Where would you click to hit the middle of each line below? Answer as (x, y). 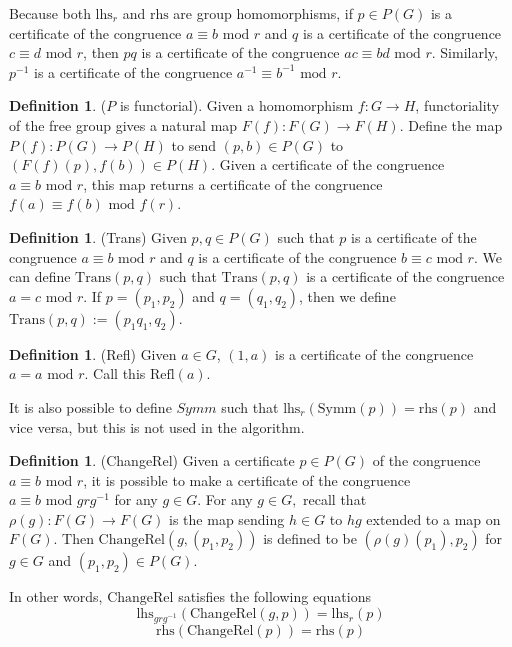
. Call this (115, 373)
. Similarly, (464, 52)
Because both (50, 13)
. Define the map (451, 124)
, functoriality (457, 105)
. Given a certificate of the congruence (328, 164)
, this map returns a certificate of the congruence (233, 183)
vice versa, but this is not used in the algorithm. (157, 426)
